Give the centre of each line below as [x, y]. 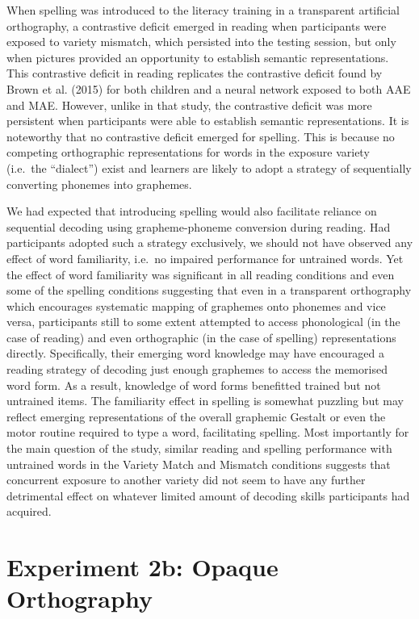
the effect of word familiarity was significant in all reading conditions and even [201, 274]
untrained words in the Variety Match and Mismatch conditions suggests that [199, 464]
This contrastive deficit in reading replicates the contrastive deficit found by [195, 73]
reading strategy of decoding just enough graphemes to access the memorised [197, 369]
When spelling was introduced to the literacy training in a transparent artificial [203, 10]
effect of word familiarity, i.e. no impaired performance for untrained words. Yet [205, 258]
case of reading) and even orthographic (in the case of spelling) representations [201, 337]
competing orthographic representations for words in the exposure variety [188, 152]
